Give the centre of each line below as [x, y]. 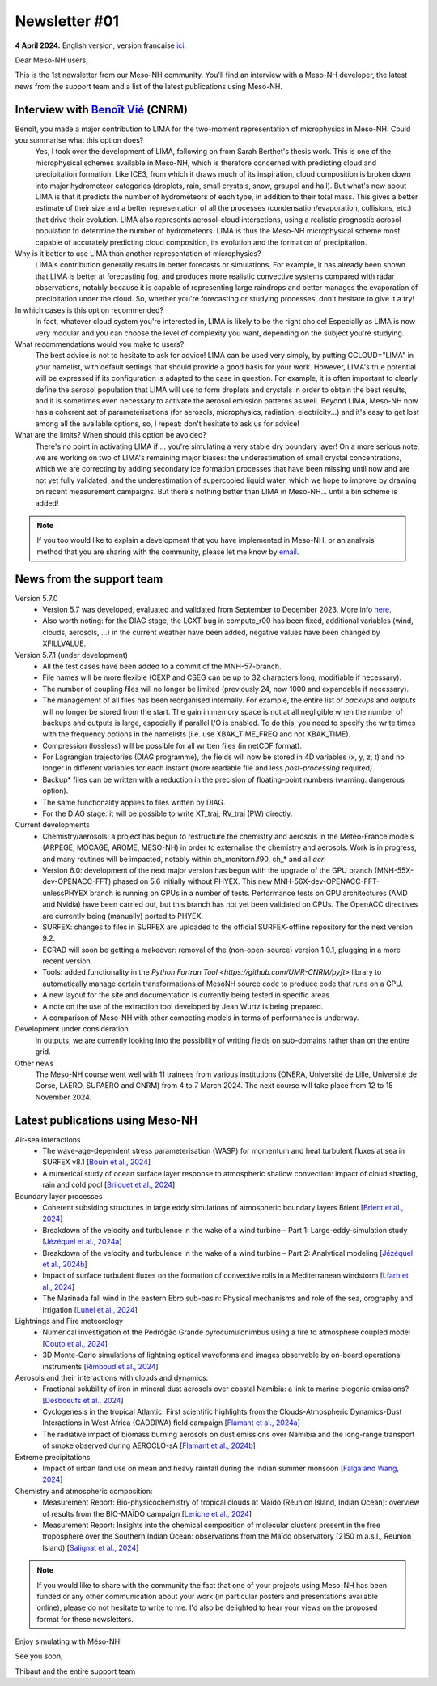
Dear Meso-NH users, [51, 60]
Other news [34, 1063]
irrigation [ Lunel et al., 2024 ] [90, 1309]
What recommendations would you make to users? [100, 344]
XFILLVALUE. [64, 643]
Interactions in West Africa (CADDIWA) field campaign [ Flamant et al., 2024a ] [172, 1423]
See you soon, [39, 1656]
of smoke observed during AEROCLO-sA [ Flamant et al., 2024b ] [149, 1445]
